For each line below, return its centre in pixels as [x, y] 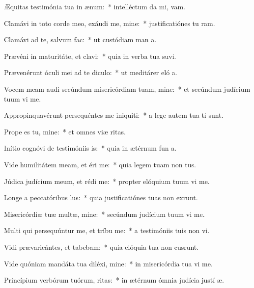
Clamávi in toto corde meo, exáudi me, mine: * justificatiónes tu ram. [110, 23]
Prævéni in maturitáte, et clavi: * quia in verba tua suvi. [90, 56]
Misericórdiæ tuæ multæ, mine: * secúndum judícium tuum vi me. [104, 214]
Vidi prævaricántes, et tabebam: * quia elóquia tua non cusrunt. [101, 247]
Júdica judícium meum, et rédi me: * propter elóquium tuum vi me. [107, 181]
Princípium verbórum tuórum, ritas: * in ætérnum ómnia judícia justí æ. [114, 280]
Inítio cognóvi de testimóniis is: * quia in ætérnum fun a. [90, 148]
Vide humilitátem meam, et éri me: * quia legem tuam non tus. [100, 164]
